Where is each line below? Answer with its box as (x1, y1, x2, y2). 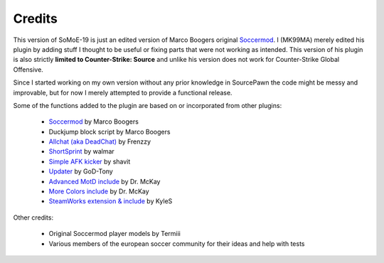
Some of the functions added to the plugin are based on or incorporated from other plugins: (13, 101, 282, 109)
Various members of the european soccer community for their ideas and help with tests (48, 239, 305, 248)
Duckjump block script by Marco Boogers (48, 127, 171, 136)
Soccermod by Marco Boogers (48, 117, 139, 126)
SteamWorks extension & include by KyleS (48, 197, 173, 205)
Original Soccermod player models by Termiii (48, 230, 181, 238)
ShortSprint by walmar (48, 147, 115, 156)
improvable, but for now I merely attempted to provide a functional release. (13, 88, 233, 97)
